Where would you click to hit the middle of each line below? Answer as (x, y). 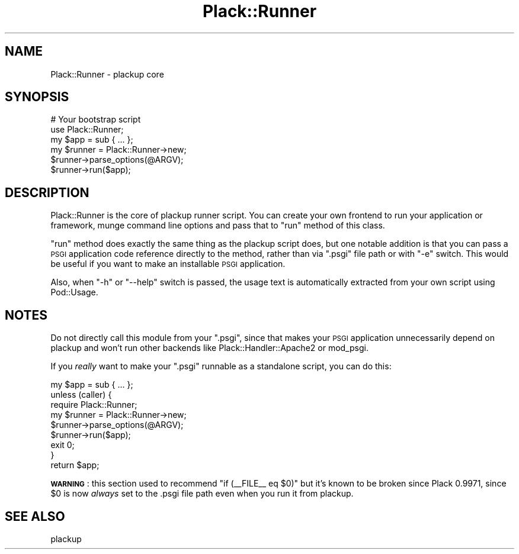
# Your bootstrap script (96, 120)
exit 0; (63, 445)
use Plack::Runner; (87, 130)
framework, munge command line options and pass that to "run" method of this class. (218, 226)
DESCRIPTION (47, 192)
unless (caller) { (81, 395)
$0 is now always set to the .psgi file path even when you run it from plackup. (202, 494)
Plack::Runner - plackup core (107, 74)
